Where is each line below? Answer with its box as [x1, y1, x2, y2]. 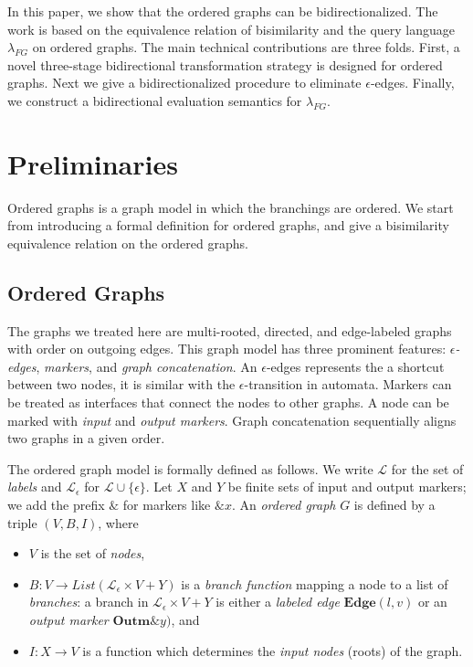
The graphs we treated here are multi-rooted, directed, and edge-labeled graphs [7, 321, 452, 340]
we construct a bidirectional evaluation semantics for [7, 90, 302, 110]
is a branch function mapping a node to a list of [181, 574, 448, 593]
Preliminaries [7, 144, 178, 182]
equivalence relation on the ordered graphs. [7, 233, 248, 252]
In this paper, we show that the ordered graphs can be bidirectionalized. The [7, 2, 438, 20]
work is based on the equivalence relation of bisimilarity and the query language [7, 19, 456, 38]
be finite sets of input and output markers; [227, 477, 467, 496]
